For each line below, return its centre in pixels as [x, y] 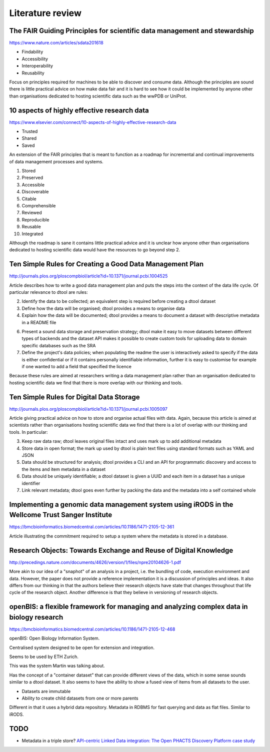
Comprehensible [39, 206]
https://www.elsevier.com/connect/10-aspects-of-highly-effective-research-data [93, 122]
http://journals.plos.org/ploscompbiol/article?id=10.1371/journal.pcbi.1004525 [88, 276]
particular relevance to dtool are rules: [48, 292]
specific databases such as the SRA [59, 345]
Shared [29, 138]
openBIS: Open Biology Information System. [54, 638]
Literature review [45, 13]
